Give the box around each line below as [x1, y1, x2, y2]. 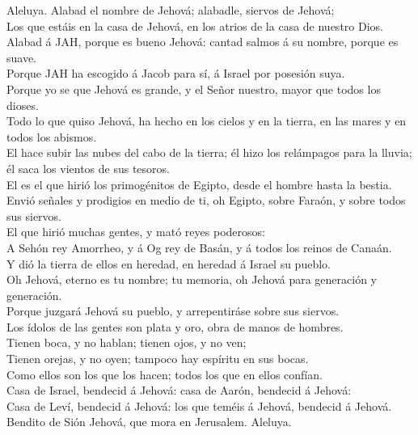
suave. [6, 49, 37, 65]
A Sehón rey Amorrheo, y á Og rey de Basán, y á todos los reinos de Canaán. [6, 239, 392, 256]
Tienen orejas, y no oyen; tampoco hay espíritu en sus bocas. [6, 350, 309, 367]
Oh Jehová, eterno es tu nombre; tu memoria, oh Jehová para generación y [6, 271, 377, 288]
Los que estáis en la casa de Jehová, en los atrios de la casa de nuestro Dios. [6, 17, 383, 34]
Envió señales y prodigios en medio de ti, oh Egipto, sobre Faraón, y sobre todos [6, 192, 406, 209]
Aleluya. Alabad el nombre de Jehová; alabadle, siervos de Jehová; [6, 2, 335, 18]
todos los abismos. [6, 128, 97, 145]
